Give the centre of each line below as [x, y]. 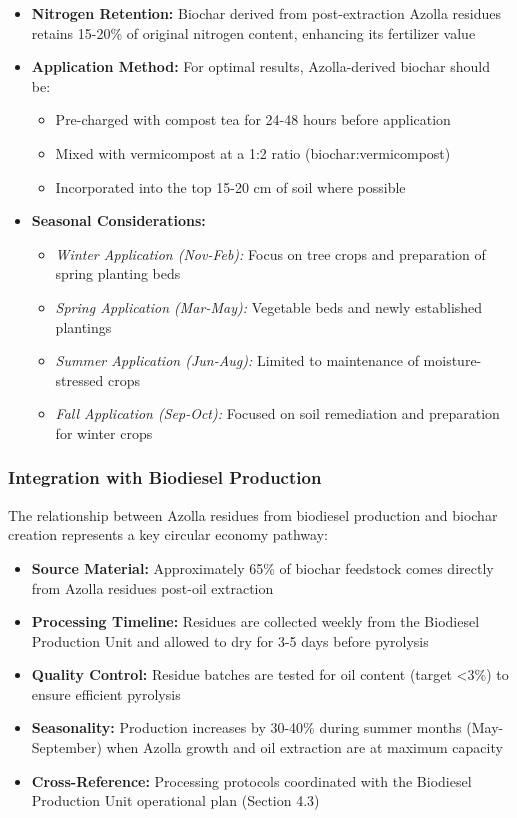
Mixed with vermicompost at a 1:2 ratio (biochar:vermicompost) [253, 152]
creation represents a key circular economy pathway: [168, 534]
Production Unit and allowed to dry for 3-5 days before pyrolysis [230, 640]
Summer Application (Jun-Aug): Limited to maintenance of [237, 360]
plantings [83, 326]
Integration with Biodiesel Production [165, 477]
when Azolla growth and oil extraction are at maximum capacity [304, 747]
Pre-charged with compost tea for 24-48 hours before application [253, 119]
